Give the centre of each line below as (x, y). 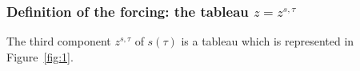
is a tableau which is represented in (268, 41)
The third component (59, 41)
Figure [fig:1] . (40, 56)
